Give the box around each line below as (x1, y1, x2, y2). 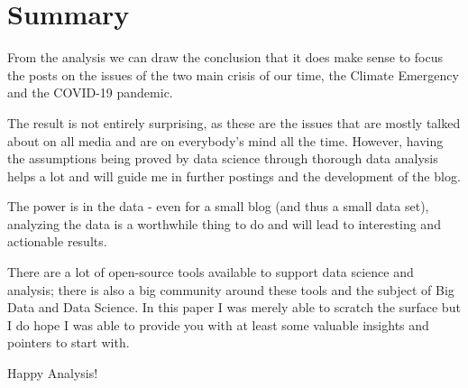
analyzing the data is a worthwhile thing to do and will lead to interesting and (7, 214, 441, 233)
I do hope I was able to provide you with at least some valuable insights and (7, 315, 429, 334)
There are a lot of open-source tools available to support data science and (7, 263, 414, 282)
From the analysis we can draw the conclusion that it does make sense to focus (7, 48, 443, 67)
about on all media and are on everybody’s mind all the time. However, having (7, 131, 444, 150)
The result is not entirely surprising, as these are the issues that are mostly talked (7, 113, 461, 132)
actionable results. (7, 232, 107, 251)
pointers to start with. (7, 333, 130, 352)
